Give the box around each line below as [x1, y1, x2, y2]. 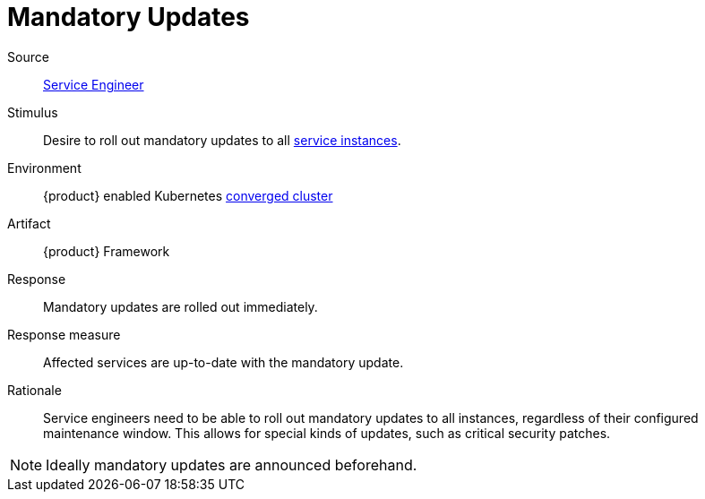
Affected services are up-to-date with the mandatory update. [43, 354, 404, 370]
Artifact [7, 215, 51, 231]
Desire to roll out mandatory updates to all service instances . [43, 132, 401, 148]
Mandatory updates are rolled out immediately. [43, 298, 318, 314]
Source [7, 48, 49, 65]
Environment [7, 159, 82, 176]
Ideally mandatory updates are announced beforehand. [46, 455, 417, 474]
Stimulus [7, 104, 58, 120]
